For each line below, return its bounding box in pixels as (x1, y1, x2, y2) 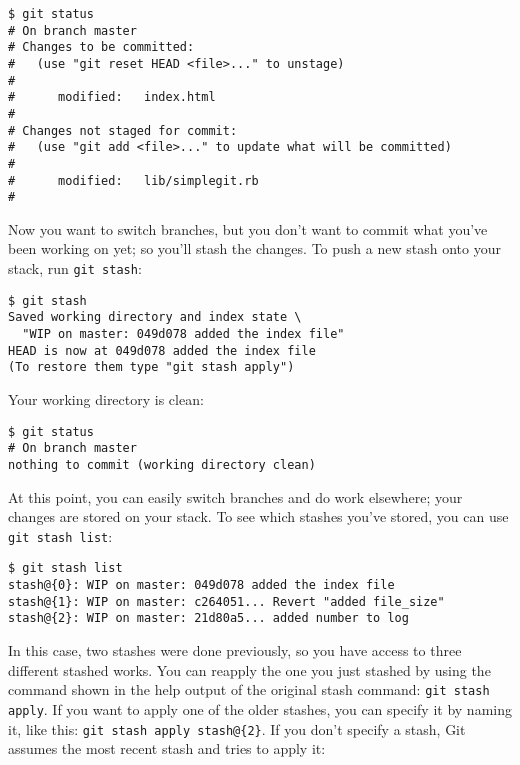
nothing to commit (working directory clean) (8, 457, 316, 472)
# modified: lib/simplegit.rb (8, 173, 259, 188)
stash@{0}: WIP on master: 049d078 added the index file (8, 578, 395, 593)
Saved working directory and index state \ (8, 310, 302, 325)
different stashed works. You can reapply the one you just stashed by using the (8, 659, 491, 680)
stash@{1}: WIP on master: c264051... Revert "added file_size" (8, 594, 445, 609)
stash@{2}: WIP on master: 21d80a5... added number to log (8, 611, 409, 626)
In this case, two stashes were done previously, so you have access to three (8, 640, 462, 661)
